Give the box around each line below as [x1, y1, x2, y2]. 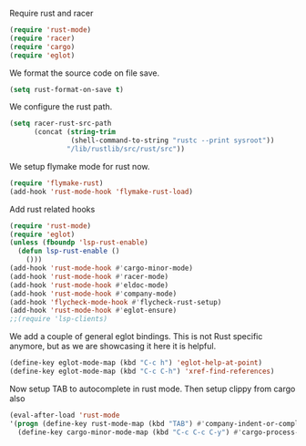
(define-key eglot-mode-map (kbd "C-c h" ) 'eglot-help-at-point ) [9, 358, 262, 368]
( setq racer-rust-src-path [9, 119, 112, 129]
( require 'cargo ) [9, 42, 76, 51]
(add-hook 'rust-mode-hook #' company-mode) [9, 289, 178, 298]
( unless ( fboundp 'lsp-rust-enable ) [9, 238, 148, 247]
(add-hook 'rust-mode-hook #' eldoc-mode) [9, 280, 169, 290]
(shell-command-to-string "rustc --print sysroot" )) [70, 136, 275, 145]
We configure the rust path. [9, 101, 113, 112]
